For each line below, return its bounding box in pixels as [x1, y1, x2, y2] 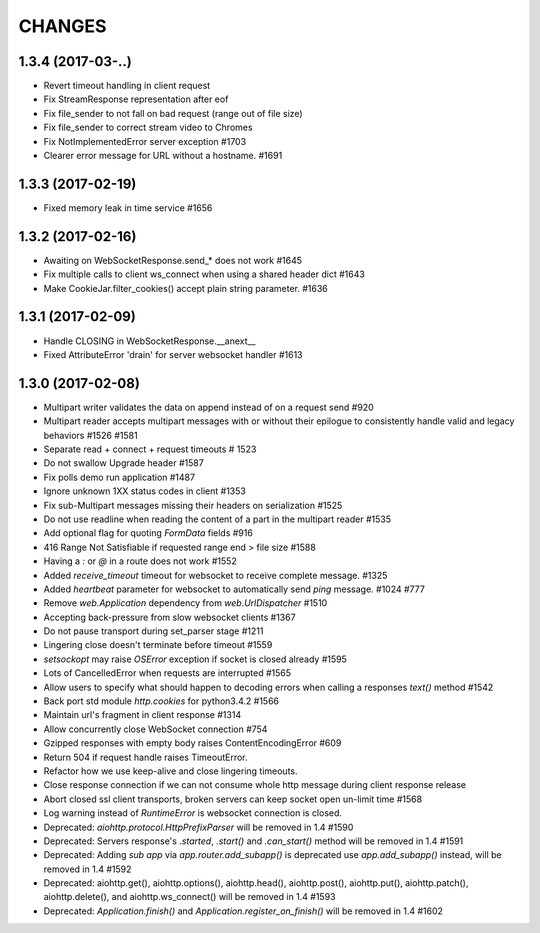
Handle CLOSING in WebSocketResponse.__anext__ [43, 335, 256, 347]
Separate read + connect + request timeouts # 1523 [43, 443, 257, 455]
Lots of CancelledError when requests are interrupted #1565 [43, 667, 292, 679]
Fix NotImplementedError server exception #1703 [43, 135, 247, 147]
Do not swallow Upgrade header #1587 [43, 457, 204, 469]
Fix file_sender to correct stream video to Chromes [43, 121, 254, 134]
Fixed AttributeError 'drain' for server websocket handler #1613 [43, 348, 303, 360]
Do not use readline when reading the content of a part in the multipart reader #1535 [43, 513, 392, 525]
